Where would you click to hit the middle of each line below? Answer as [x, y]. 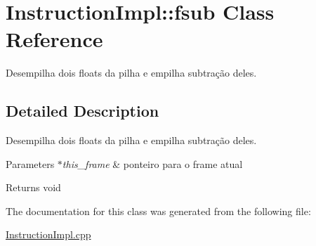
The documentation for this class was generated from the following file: [158, 211]
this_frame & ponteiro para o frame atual [152, 163]
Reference [54, 39]
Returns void [33, 187]
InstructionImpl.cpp [48, 234]
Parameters [30, 163]
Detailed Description [83, 111]
